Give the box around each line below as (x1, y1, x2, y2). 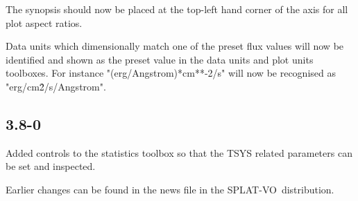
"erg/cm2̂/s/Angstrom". (6, 79, 106, 93)
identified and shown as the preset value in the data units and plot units (6, 52, 314, 66)
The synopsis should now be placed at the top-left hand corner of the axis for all (6, 2, 348, 16)
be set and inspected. (6, 159, 96, 173)
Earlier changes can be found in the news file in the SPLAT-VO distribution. (6, 182, 334, 196)
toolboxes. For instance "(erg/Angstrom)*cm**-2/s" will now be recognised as (6, 66, 336, 80)
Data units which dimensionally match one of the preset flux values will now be (6, 39, 344, 53)
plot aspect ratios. (6, 15, 83, 30)
